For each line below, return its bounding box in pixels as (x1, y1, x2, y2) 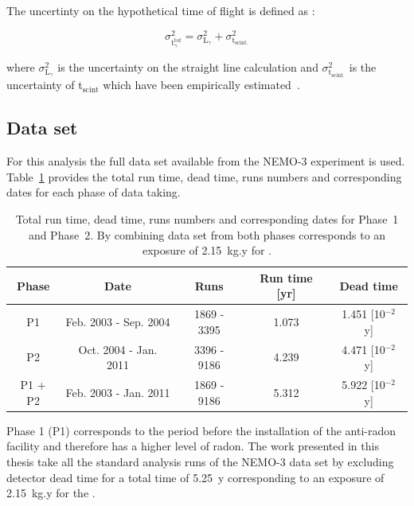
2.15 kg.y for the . (6, 485, 96, 501)
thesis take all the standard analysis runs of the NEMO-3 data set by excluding (6, 453, 394, 469)
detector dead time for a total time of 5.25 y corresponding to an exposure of (6, 469, 385, 485)
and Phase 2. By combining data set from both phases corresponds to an (28, 226, 386, 243)
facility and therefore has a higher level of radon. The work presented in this (6, 438, 379, 454)
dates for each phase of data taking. (6, 184, 181, 200)
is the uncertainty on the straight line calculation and (57, 58, 318, 75)
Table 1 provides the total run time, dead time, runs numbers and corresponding (6, 168, 402, 185)
